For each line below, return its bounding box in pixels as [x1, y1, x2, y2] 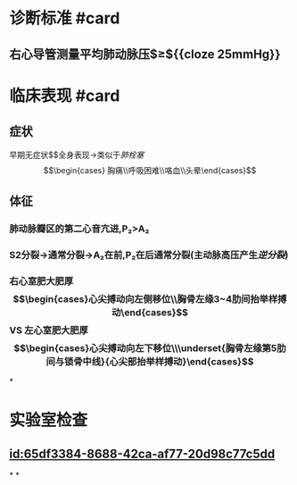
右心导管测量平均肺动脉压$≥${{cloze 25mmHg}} [9, 46, 281, 62]
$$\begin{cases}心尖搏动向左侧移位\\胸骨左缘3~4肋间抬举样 [12, 292, 278, 305]
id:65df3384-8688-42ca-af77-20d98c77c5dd [9, 446, 276, 461]
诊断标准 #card [9, 8, 120, 29]
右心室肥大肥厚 [9, 274, 74, 287]
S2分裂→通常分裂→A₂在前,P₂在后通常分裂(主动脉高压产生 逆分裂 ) [9, 248, 289, 261]
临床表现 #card [9, 86, 120, 105]
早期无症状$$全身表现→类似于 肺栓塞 [9, 149, 144, 160]
